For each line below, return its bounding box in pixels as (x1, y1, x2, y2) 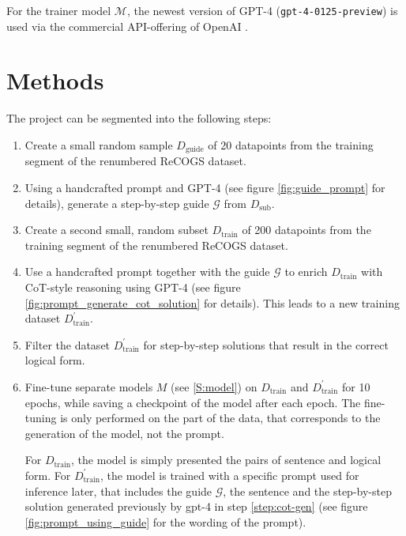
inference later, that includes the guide (24, 482, 212, 499)
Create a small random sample (24, 136, 173, 153)
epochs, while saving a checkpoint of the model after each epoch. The (24, 394, 361, 410)
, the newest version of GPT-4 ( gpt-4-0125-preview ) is (126, 2, 398, 18)
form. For (24, 466, 71, 483)
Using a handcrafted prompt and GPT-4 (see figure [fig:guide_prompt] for (24, 179, 385, 196)
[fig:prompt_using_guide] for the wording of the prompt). (24, 513, 306, 530)
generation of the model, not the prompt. (24, 425, 224, 441)
